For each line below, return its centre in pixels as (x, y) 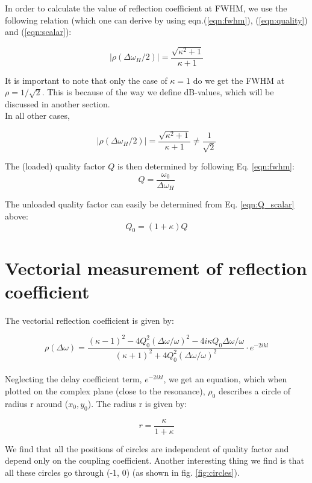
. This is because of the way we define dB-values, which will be (158, 92)
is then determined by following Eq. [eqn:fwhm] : (206, 166)
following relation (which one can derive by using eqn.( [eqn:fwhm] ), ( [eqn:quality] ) (156, 20)
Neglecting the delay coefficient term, (73, 379)
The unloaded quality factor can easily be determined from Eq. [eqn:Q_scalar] (150, 204)
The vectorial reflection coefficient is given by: (89, 320)
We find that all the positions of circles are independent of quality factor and (147, 448)
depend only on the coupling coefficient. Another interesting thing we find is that (154, 460)
